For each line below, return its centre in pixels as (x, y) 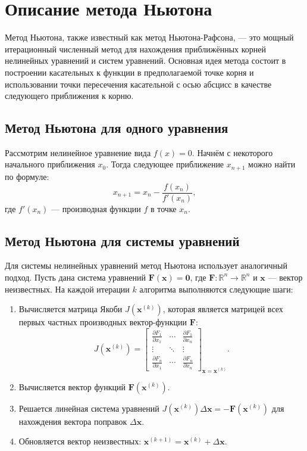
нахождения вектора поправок (73, 421)
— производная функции (96, 208)
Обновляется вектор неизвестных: (80, 441)
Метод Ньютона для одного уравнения (117, 128)
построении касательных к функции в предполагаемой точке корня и (129, 72)
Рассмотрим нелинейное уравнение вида (78, 152)
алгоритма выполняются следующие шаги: (216, 289)
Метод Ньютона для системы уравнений (122, 240)
